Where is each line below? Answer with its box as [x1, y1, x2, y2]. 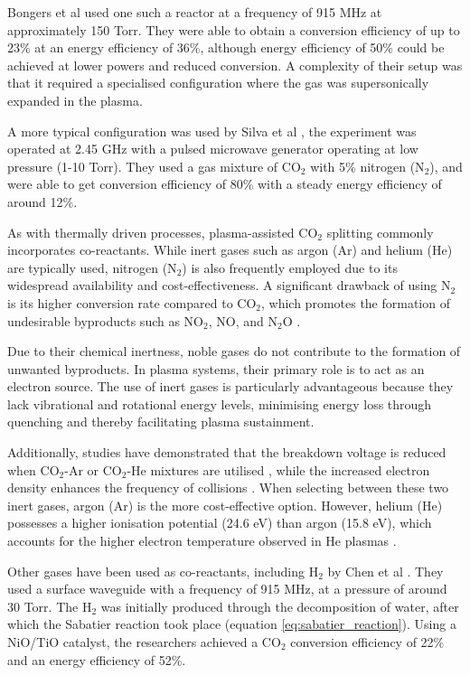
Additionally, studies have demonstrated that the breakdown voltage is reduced [7, 443, 446, 462]
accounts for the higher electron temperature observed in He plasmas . [7, 531, 397, 550]
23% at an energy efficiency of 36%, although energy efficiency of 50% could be [7, 38, 445, 57]
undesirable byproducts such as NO [7, 311, 204, 330]
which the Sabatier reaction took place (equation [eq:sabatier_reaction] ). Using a [7, 614, 456, 633]
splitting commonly [326, 222, 434, 241]
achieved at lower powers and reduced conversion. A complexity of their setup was [7, 55, 463, 74]
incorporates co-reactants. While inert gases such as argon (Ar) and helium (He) [7, 240, 453, 259]
